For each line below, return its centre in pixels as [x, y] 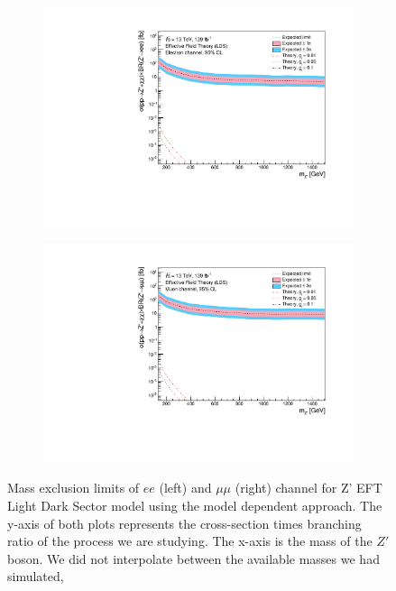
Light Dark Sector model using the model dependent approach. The [195, 505]
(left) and [185, 488]
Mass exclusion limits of [74, 488]
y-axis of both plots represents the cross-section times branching [184, 523]
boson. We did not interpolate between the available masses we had [193, 558]
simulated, [36, 576]
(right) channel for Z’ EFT [309, 488]
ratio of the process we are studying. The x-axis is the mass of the [190, 541]
